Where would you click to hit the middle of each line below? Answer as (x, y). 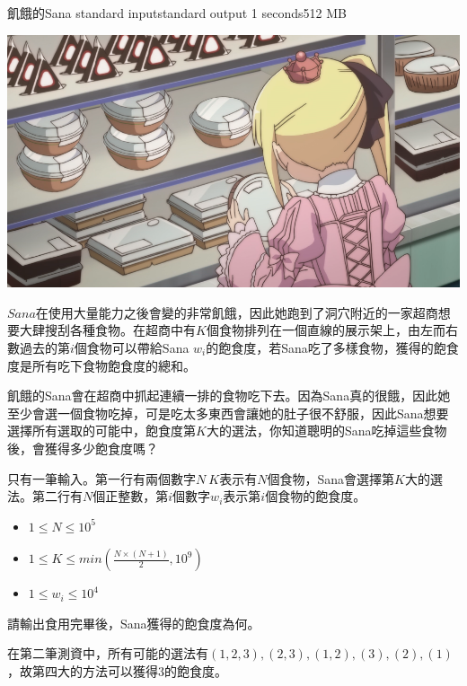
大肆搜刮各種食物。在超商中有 (107, 330)
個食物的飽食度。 (316, 496)
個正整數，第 (131, 496)
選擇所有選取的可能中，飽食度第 (101, 431)
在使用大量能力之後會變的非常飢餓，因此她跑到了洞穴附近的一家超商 (237, 312)
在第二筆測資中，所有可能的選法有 (108, 653)
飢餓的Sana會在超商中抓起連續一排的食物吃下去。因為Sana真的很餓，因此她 (229, 396)
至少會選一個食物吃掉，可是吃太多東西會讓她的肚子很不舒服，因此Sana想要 (228, 413)
